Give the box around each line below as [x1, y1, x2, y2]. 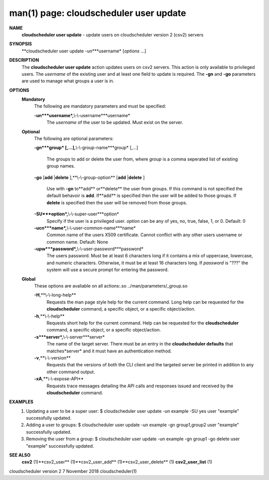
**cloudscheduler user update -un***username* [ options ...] [21, 48, 146, 54]
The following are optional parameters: [34, 136, 114, 142]
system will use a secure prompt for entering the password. [46, 267, 169, 273]
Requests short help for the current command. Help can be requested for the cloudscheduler [46, 320, 239, 326]
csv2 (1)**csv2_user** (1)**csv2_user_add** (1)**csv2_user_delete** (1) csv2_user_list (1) [21, 459, 213, 465]
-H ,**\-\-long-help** [34, 292, 76, 298]
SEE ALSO [9, 452, 31, 458]
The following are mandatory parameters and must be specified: [34, 103, 166, 109]
